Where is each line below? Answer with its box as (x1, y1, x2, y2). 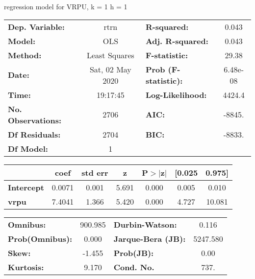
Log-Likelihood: (145, 89, 207, 100)
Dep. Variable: (8, 21, 65, 32)
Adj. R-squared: (145, 35, 208, 46)
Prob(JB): (113, 247, 154, 258)
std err (81, 166, 108, 178)
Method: (8, 49, 42, 61)
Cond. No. (113, 261, 154, 273)
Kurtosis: (8, 261, 44, 273)
